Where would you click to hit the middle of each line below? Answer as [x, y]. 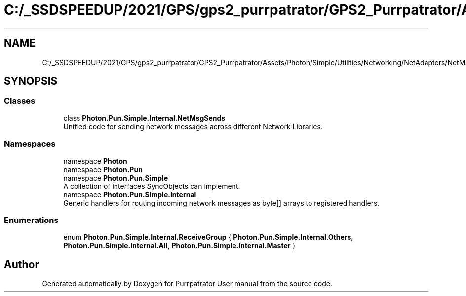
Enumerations [31, 220]
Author [21, 264]
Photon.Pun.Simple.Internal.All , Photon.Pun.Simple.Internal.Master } [179, 246]
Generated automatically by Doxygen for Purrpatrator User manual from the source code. [187, 284]
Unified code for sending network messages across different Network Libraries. [193, 126]
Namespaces [30, 144]
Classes [20, 101]
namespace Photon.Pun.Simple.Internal [130, 194]
